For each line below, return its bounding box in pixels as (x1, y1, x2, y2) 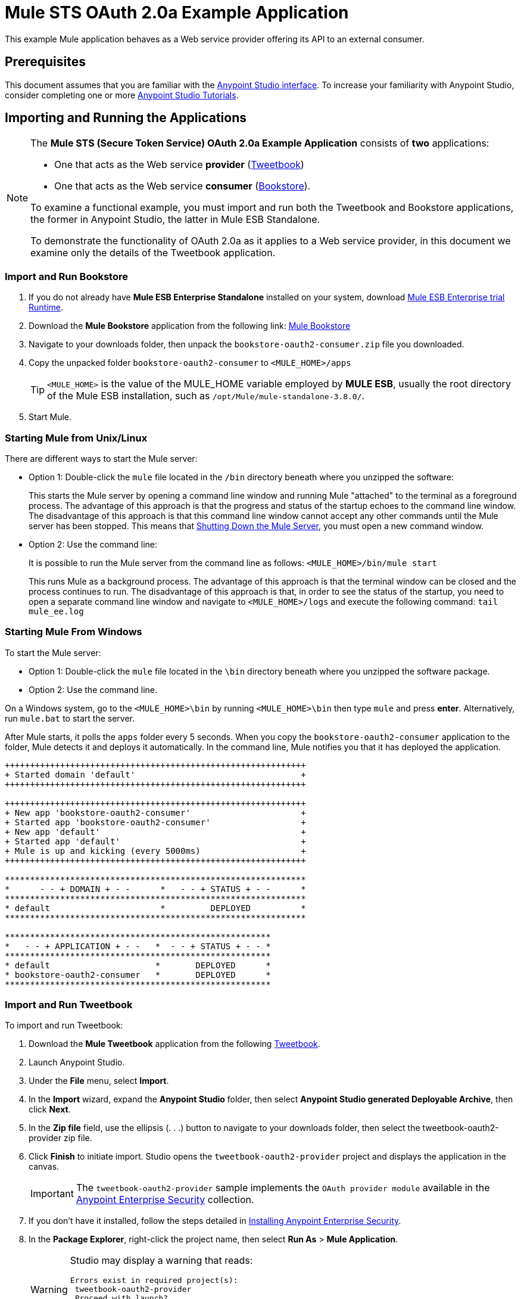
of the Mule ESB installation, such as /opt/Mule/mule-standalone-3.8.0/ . (47, 390, 365, 402)
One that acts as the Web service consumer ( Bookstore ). (54, 180, 311, 192)
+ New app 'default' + (5, 826, 306, 837)
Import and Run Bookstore (5, 270, 128, 282)
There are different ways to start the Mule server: (5, 453, 198, 464)
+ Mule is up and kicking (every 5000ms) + (5, 846, 306, 856)
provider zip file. (29, 1133, 92, 1143)
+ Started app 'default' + (5, 836, 306, 846)
